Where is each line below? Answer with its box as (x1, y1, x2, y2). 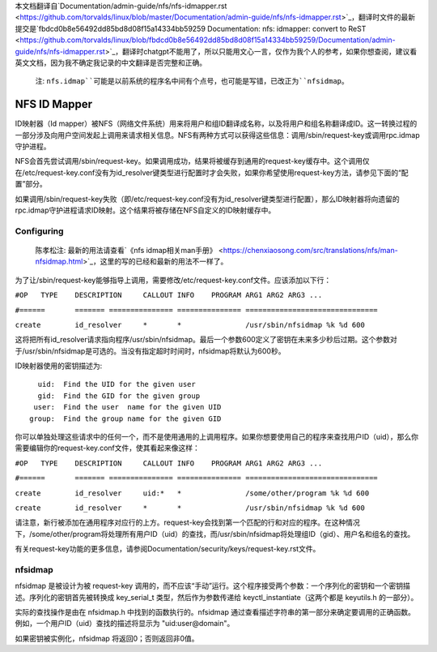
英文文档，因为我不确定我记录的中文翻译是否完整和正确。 (15, 58, 206, 67)
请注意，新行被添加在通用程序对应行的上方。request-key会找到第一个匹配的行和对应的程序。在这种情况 (15, 517, 360, 527)
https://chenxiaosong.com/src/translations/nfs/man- (223, 245, 398, 255)
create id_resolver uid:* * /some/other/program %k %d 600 (15, 488, 370, 498)
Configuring (15, 225, 64, 237)
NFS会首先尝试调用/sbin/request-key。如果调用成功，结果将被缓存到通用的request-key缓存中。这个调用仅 (15, 157, 370, 166)
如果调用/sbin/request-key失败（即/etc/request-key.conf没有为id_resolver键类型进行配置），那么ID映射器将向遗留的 (15, 194, 400, 204)
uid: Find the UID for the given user (37, 380, 196, 389)
